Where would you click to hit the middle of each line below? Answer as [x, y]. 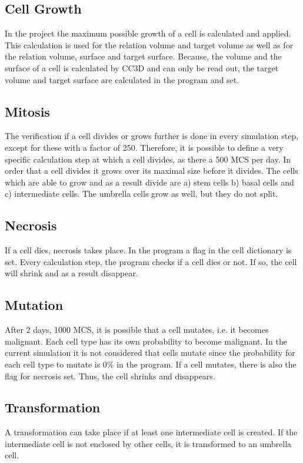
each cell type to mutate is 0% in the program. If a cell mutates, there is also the [151, 364]
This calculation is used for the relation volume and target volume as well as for [149, 44]
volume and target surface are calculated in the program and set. [122, 79]
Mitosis [27, 111]
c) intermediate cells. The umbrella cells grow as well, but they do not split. [141, 194]
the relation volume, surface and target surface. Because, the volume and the [143, 56]
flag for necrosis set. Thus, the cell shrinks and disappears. [110, 376]
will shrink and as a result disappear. [71, 273]
